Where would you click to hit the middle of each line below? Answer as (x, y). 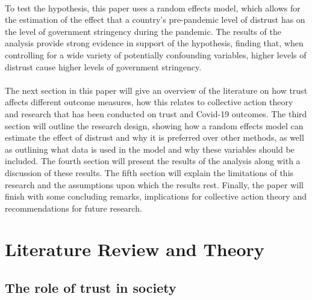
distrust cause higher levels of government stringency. (103, 66)
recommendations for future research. (73, 208)
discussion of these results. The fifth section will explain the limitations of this (149, 172)
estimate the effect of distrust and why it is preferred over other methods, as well (154, 137)
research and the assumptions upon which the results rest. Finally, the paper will (154, 184)
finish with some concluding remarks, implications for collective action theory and (156, 196)
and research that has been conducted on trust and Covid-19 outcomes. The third (156, 113)
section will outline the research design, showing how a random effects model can (154, 125)
